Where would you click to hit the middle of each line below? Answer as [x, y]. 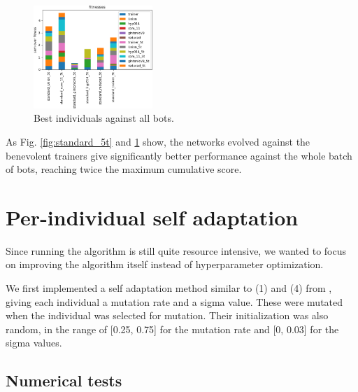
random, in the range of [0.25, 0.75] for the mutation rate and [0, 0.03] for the [172, 329]
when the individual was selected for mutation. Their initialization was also [167, 315]
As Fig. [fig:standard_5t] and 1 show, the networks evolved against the [158, 141]
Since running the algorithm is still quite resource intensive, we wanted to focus [176, 250]
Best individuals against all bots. [104, 118]
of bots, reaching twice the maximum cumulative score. [124, 169]
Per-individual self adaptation [152, 217]
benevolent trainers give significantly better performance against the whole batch [179, 155]
